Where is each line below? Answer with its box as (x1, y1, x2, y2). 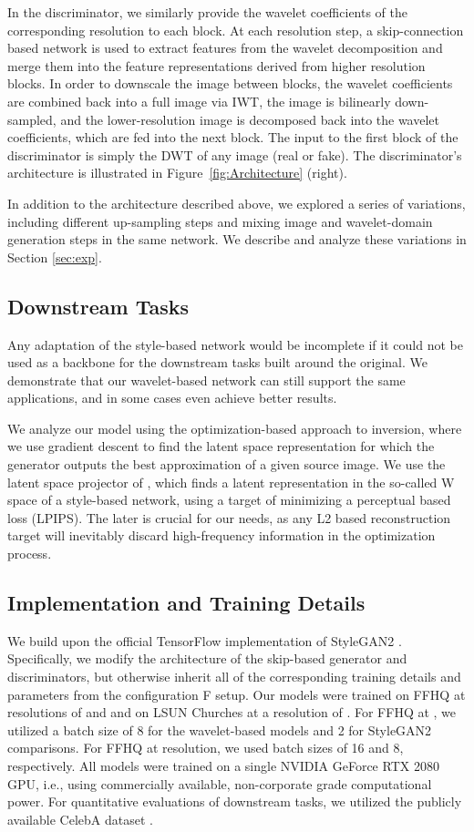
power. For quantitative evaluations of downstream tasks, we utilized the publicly (7, 792, 462, 811)
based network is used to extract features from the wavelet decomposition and (7, 38, 443, 57)
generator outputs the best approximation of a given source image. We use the (7, 455, 446, 474)
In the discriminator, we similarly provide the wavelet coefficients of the (7, 3, 408, 21)
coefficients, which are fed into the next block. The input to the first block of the (7, 128, 459, 147)
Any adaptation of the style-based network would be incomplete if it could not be (7, 334, 463, 354)
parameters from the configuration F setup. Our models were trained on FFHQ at (7, 684, 466, 704)
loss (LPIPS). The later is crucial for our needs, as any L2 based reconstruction (7, 508, 451, 527)
